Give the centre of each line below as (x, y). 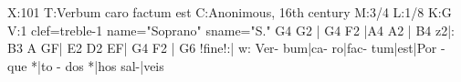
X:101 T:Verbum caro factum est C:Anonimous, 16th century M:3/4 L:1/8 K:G (230, 12)
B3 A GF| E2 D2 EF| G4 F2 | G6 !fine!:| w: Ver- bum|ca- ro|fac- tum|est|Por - (226, 48)
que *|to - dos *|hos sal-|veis (86, 65)
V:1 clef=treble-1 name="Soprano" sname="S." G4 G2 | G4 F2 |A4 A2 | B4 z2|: (231, 30)
